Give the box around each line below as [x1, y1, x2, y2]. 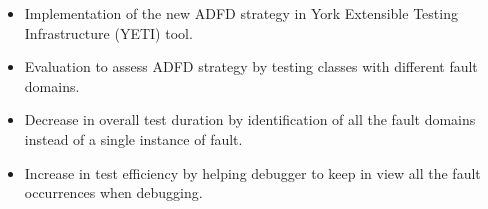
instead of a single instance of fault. [24, 128, 243, 149]
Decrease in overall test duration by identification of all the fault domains [24, 109, 476, 130]
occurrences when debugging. [24, 182, 203, 203]
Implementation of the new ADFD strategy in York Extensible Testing [24, 3, 458, 23]
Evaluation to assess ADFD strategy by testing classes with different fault [24, 56, 478, 77]
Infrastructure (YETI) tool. [24, 22, 193, 43]
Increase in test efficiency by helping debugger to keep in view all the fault [24, 162, 481, 183]
